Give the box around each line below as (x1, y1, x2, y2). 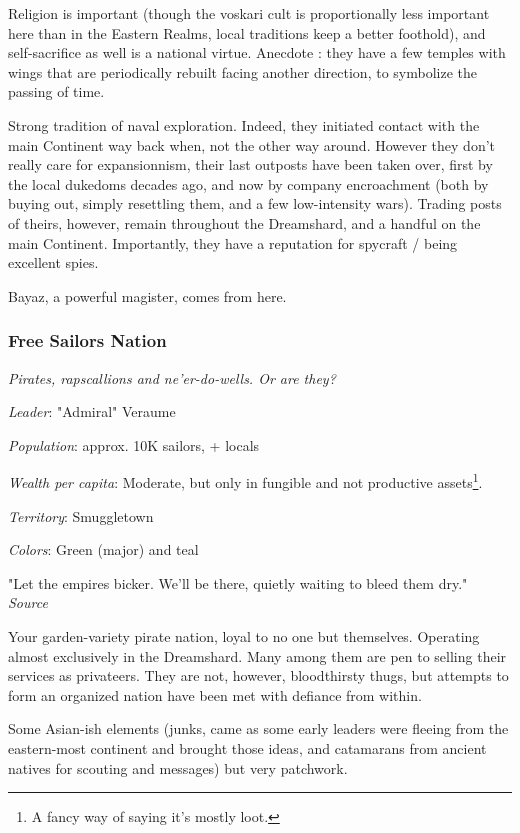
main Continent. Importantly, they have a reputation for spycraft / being (8, 232, 458, 253)
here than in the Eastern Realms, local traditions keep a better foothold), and (8, 22, 486, 43)
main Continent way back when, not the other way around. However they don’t (8, 134, 496, 155)
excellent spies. (8, 252, 99, 273)
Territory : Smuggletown (8, 505, 154, 526)
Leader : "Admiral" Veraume (8, 401, 176, 422)
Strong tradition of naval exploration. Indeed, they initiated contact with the (8, 114, 480, 135)
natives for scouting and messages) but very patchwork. (8, 757, 348, 778)
